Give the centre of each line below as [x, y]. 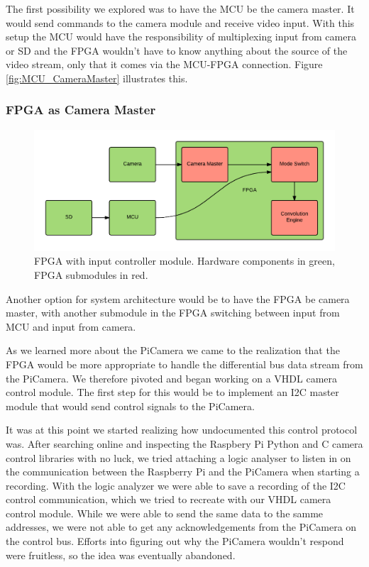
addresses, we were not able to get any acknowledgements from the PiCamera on [181, 527]
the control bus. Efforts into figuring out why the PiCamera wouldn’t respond [175, 541]
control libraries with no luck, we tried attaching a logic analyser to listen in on [178, 457]
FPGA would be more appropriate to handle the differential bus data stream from [184, 364]
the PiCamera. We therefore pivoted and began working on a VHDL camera [172, 378]
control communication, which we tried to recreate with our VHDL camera [169, 499]
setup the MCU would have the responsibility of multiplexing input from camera [181, 37]
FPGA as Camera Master [81, 110]
